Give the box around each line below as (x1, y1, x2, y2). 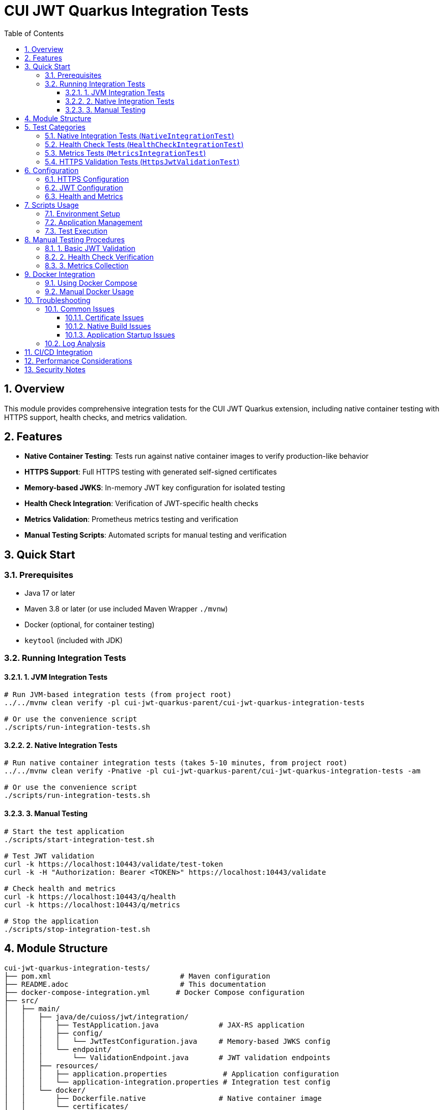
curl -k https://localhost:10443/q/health (4, 892, 176, 901)
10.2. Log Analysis (45, 339, 105, 348)
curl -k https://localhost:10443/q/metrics (4, 900, 180, 909)
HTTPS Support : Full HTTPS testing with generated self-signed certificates (24, 467, 277, 477)
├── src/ (4, 996, 39, 1005)
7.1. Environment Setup (45, 209, 120, 218)
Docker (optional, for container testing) (24, 620, 155, 629)
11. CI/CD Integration (24, 347, 93, 356)
